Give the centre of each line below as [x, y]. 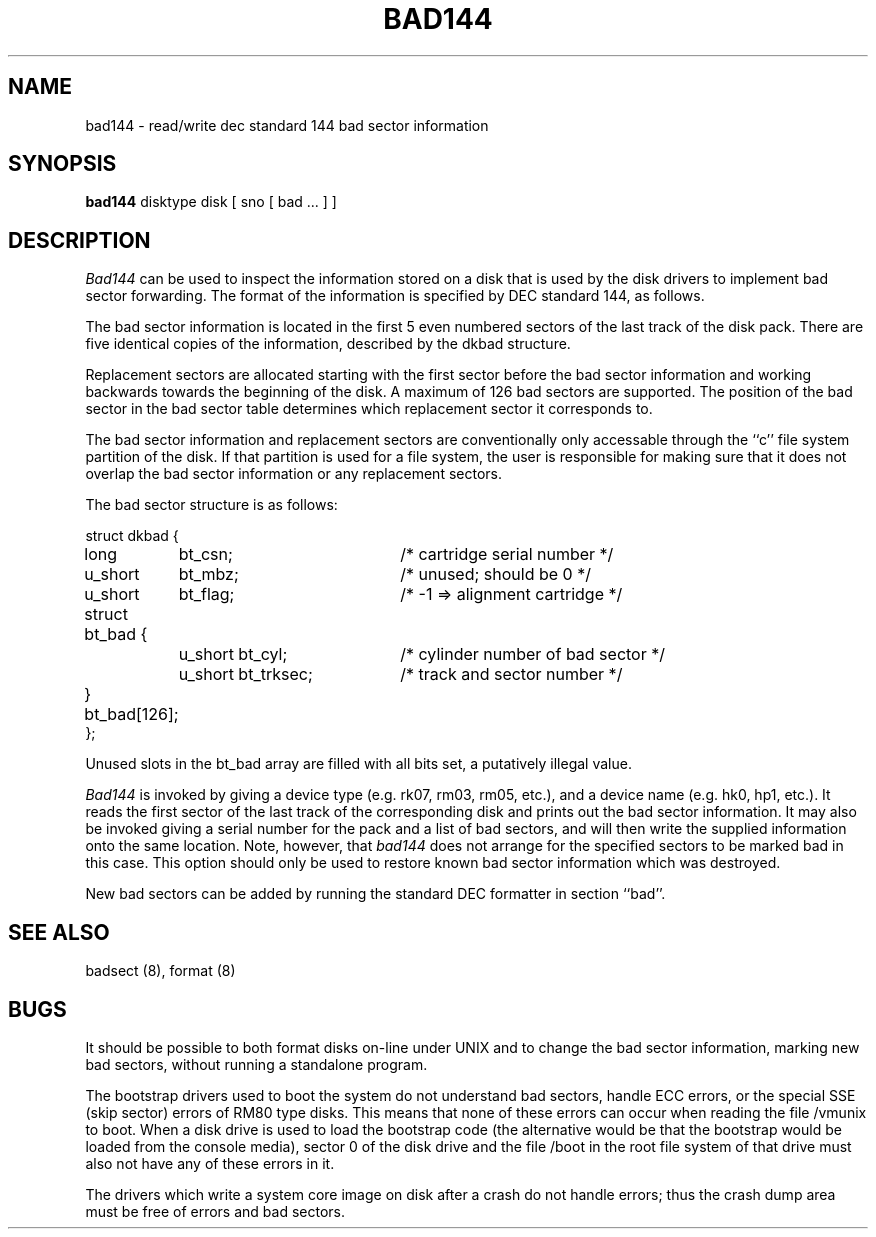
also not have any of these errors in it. [210, 1163]
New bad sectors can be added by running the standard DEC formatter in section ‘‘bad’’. [375, 894]
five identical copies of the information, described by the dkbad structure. [328, 344]
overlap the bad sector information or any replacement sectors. [293, 474]
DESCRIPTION [79, 240]
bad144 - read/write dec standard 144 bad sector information [287, 125]
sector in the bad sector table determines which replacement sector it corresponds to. [369, 409]
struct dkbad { [132, 536]
